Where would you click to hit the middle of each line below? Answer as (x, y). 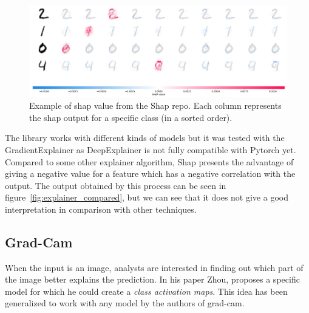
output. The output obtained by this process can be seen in (116, 185)
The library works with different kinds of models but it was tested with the (145, 138)
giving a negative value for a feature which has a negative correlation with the (150, 174)
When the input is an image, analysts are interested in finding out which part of (154, 267)
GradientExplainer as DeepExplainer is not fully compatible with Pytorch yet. (151, 149)
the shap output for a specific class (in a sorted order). (131, 117)
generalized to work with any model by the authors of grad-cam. (125, 303)
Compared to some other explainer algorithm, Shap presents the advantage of (149, 161)
